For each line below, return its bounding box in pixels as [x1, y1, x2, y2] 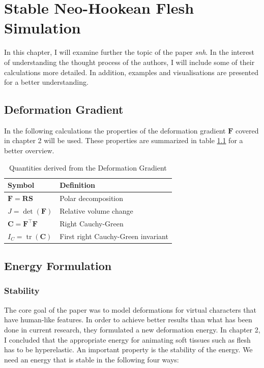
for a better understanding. [4, 77, 89, 87]
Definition [60, 180, 96, 190]
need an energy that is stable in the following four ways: [4, 354, 179, 364]
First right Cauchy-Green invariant [60, 230, 168, 241]
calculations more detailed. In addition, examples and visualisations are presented [4, 66, 258, 77]
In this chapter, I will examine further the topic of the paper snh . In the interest [4, 47, 255, 57]
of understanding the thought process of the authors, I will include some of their [4, 56, 255, 67]
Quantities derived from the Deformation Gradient [9, 162, 167, 173]
